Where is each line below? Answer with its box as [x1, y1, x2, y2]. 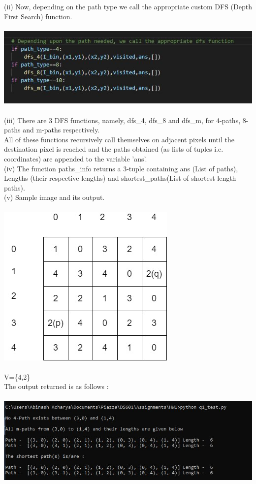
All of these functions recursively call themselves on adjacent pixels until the [4, 134, 234, 144]
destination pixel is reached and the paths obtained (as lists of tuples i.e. [4, 144, 224, 154]
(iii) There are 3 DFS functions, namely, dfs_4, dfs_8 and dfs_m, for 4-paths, [4, 115, 241, 125]
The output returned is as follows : [4, 381, 109, 391]
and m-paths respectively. [23, 125, 100, 135]
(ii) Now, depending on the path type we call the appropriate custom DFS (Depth [4, 1, 252, 11]
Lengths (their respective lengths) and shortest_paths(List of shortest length [4, 173, 236, 183]
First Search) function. [4, 11, 72, 21]
